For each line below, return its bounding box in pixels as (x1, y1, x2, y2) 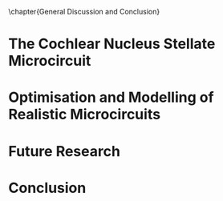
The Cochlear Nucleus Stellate (8, 35, 216, 53)
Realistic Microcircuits (8, 106, 161, 123)
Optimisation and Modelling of (8, 88, 214, 107)
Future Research (8, 142, 120, 160)
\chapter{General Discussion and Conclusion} (8, 7, 160, 16)
